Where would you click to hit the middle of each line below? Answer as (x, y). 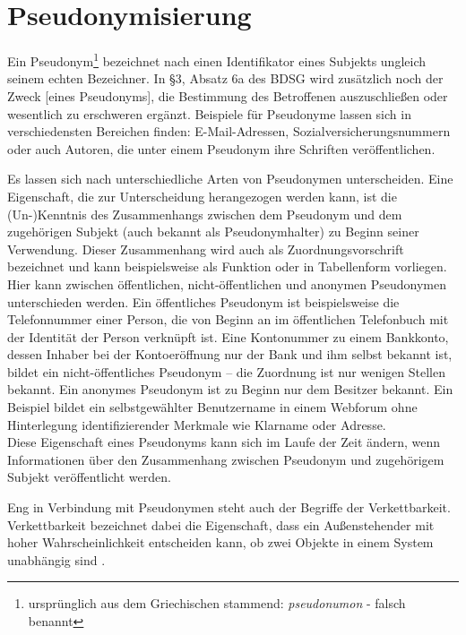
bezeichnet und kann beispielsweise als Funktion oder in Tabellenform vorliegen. (227, 266)
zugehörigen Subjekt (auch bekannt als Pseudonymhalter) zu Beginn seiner (213, 232)
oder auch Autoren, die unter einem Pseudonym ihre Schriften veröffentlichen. (221, 148)
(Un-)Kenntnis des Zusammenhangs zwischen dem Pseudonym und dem (205, 214)
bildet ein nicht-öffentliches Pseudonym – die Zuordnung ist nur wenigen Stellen (226, 371)
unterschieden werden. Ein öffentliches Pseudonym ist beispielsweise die (203, 301)
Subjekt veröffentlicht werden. (89, 477)
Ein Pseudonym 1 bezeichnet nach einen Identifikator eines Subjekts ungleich (216, 60)
